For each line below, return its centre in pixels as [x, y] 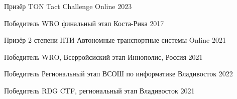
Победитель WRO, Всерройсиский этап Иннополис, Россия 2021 [103, 57]
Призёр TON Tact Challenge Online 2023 [68, 6]
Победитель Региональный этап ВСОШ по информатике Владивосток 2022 [118, 74]
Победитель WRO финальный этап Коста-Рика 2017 [84, 23]
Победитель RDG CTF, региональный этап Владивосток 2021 [99, 90]
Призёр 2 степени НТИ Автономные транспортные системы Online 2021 [115, 40]
